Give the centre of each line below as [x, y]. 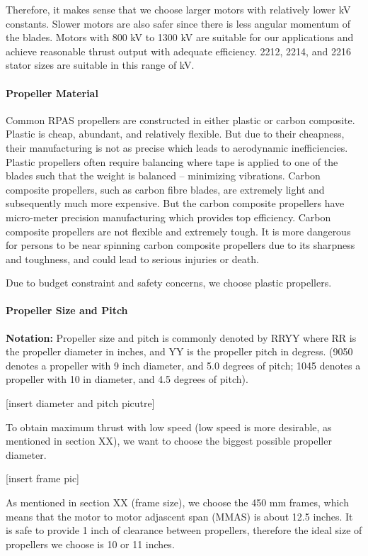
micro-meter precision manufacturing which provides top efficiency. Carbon [168, 217]
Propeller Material [52, 93]
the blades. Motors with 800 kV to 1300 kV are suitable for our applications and [180, 37]
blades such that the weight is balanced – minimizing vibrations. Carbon [163, 176]
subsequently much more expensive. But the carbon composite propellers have [175, 203]
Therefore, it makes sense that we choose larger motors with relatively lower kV [178, 9]
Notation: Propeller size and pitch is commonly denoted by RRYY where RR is [181, 337]
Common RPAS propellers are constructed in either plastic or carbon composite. [180, 119]
